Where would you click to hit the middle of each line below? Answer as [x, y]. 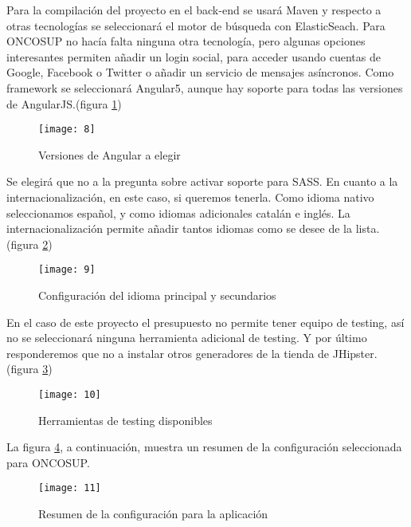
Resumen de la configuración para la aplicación [153, 514]
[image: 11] [70, 488]
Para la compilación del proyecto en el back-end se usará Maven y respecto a [194, 10]
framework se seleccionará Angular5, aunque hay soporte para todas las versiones [205, 87]
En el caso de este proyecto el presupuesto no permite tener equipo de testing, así [205, 322]
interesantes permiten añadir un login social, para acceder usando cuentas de [194, 56]
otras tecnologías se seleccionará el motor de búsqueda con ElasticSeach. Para [196, 25]
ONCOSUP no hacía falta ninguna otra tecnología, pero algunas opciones [186, 41]
